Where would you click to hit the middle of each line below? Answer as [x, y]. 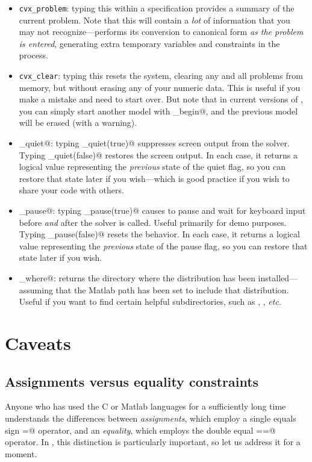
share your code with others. [71, 190]
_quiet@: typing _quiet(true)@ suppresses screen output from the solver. [154, 143]
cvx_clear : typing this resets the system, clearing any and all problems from [161, 76]
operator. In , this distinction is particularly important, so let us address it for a [153, 442]
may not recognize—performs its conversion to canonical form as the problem [161, 32]
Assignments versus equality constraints [132, 381]
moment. [21, 453]
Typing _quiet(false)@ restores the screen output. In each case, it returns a [158, 155]
